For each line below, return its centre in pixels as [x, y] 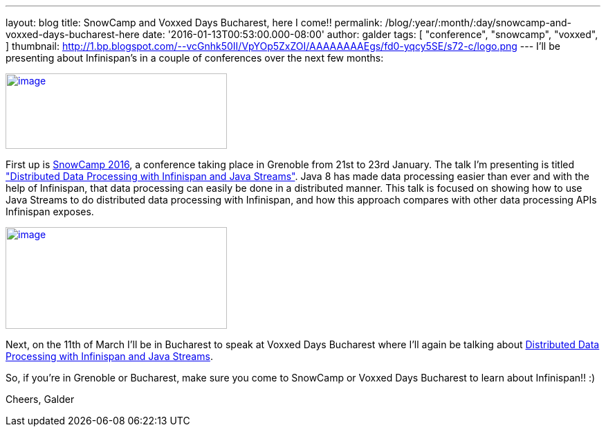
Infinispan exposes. [50, 211]
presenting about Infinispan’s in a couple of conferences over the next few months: [195, 58]
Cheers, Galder [40, 399]
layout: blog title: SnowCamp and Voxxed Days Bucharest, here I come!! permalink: [194, 22]
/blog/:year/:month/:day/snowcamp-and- [478, 22]
